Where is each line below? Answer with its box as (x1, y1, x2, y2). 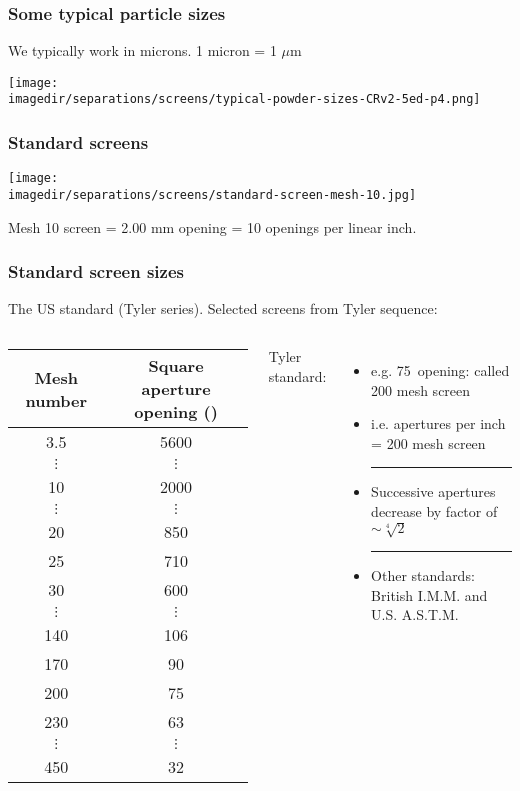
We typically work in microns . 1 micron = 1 (8, 40, 277, 61)
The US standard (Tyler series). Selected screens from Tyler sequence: (8, 298, 438, 319)
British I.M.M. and (371, 584, 488, 605)
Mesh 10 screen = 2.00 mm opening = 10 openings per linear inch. (8, 216, 417, 237)
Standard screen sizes (8, 259, 184, 284)
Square (148, 354, 204, 378)
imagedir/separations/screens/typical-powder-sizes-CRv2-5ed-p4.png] (8, 92, 481, 107)
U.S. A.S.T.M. (371, 604, 459, 625)
